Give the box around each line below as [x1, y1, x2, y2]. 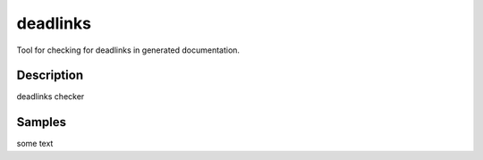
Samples [16, 114, 67, 130]
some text [16, 139, 54, 149]
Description [16, 68, 84, 83]
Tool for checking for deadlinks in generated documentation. [16, 45, 241, 55]
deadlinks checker [16, 91, 85, 102]
